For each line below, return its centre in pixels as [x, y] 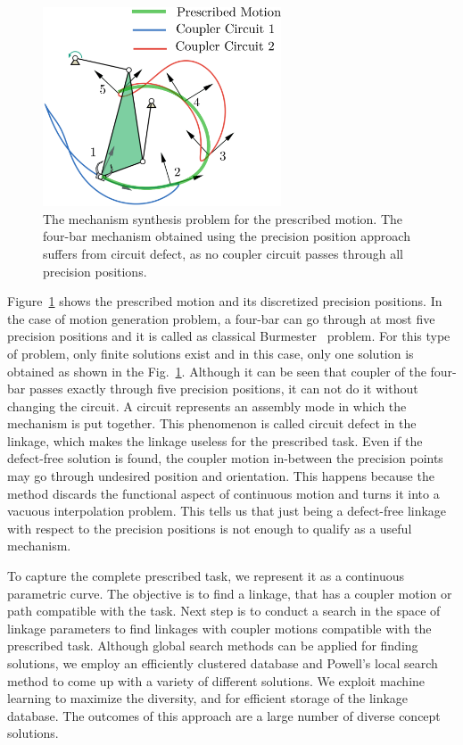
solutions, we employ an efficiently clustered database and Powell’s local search [223, 663]
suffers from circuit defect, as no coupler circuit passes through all [223, 253]
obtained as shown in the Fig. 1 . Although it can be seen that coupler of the [217, 371]
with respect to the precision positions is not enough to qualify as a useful [210, 528]
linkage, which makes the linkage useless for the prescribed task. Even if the [215, 440]
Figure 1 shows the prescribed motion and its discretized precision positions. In [225, 301]
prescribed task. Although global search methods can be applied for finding [213, 646]
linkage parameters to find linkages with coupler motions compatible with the [219, 628]
